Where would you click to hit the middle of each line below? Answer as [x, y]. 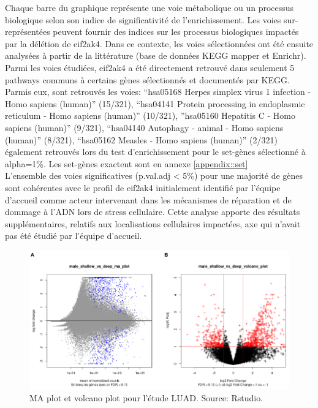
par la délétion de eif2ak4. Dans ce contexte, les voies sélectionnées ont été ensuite [159, 43]
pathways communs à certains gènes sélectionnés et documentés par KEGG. [147, 79]
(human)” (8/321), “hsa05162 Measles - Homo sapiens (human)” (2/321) [141, 139]
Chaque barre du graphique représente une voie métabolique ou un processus [150, 7]
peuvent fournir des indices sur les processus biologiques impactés [176, 32]
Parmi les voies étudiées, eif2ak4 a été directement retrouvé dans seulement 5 [150, 67]
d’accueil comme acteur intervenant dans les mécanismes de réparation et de [148, 199]
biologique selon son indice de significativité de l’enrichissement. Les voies [143, 19]
